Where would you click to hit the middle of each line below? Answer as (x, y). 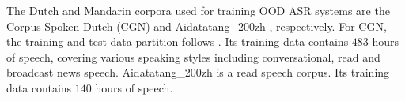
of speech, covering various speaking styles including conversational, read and (193, 56)
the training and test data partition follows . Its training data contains (178, 41)
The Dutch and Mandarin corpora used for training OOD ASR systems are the (198, 10)
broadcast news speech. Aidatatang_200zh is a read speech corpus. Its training (198, 72)
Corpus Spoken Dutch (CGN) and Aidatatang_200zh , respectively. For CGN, (197, 26)
